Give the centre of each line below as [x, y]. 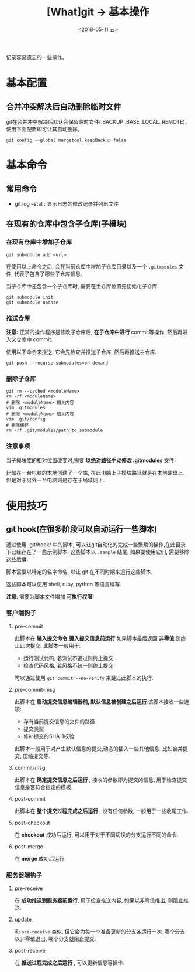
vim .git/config [26, 419]
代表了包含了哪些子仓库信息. [48, 274]
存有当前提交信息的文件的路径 [59, 721]
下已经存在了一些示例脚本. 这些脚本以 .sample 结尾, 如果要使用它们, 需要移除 [98, 552]
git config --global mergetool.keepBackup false [66, 140]
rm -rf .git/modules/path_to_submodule [55, 431]
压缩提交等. [36, 756]
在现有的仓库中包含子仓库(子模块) [67, 224]
